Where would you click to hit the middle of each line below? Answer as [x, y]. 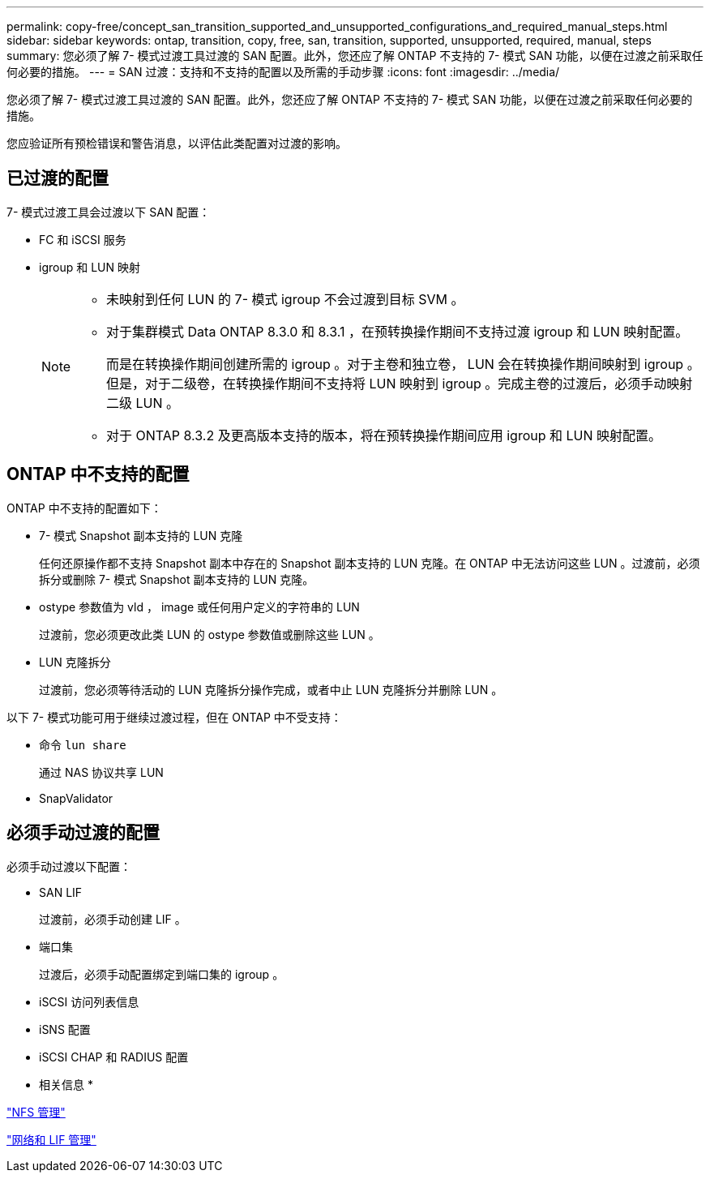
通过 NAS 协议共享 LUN [101, 772]
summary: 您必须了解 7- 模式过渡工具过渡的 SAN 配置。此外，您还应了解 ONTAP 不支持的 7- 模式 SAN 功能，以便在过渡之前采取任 [355, 56]
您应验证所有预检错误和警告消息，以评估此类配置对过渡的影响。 [177, 143]
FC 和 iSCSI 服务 [83, 239]
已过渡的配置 [58, 178]
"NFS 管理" [36, 1112]
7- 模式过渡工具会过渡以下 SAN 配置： [109, 212]
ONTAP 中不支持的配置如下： [84, 508]
